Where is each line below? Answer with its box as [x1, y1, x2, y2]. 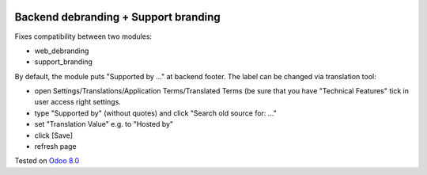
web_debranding [34, 46, 89, 55]
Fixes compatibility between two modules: [14, 32, 153, 41]
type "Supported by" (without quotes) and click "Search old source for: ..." [34, 108, 277, 118]
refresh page [34, 142, 77, 151]
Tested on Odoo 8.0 [14, 156, 80, 165]
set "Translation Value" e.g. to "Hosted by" [34, 120, 174, 129]
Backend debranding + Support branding [14, 10, 221, 24]
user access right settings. [34, 97, 122, 107]
